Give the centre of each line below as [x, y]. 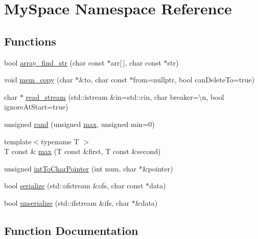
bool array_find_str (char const [54, 62]
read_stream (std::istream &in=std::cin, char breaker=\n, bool [125, 96]
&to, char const [103, 80]
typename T [60, 141]
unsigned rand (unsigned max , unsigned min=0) [79, 124]
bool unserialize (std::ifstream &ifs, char [67, 202]
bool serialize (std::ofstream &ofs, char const [74, 186]
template [18, 141]
